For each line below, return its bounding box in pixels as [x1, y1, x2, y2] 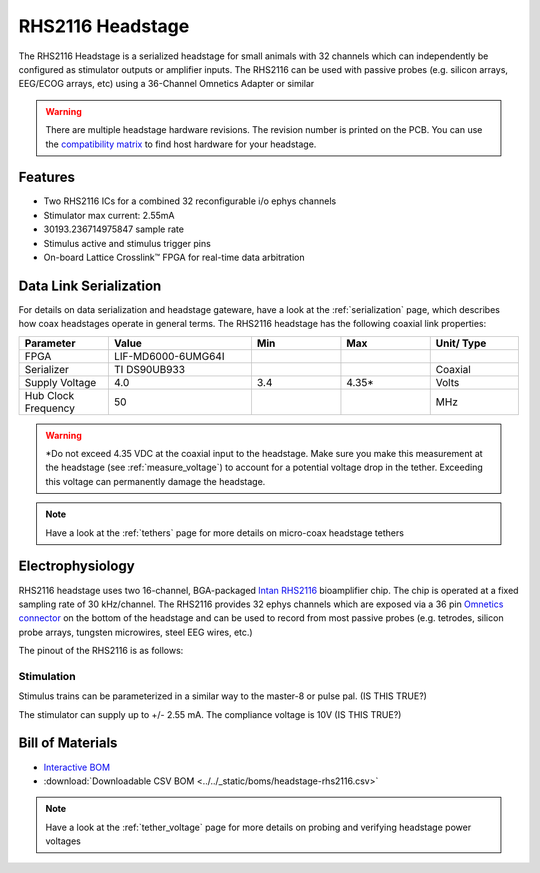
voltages [45, 835, 82, 847]
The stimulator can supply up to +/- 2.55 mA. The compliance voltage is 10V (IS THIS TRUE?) [18, 708, 402, 720]
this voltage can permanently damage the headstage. [45, 475, 266, 487]
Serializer [24, 362, 70, 376]
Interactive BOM [43, 761, 110, 773]
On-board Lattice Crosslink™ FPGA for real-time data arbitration [43, 251, 305, 263]
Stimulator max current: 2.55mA [43, 209, 175, 221]
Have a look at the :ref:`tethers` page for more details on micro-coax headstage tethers [45, 526, 405, 539]
